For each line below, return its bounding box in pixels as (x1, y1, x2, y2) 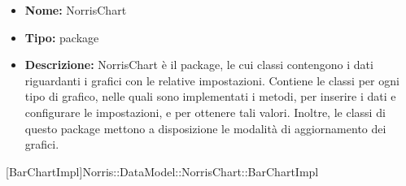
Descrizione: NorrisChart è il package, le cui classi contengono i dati (24, 56, 373, 73)
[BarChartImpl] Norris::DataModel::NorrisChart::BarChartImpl (6, 162, 319, 180)
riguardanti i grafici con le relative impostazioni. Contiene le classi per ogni (24, 71, 399, 89)
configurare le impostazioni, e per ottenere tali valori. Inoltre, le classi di (24, 103, 386, 120)
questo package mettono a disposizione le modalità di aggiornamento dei (24, 119, 386, 136)
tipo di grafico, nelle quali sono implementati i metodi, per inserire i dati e (24, 88, 396, 105)
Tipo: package (24, 28, 99, 45)
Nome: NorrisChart (24, 2, 127, 18)
